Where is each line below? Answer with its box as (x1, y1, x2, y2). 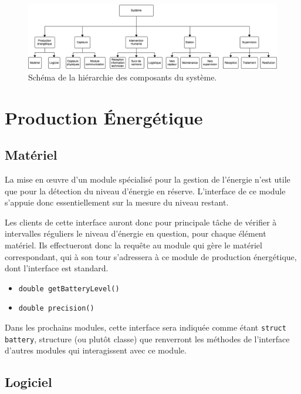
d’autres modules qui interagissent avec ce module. (5, 344, 187, 356)
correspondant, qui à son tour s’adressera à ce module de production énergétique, (5, 250, 297, 262)
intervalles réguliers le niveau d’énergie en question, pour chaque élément (5, 227, 266, 240)
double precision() (18, 304, 94, 313)
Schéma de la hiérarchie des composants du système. (28, 70, 217, 83)
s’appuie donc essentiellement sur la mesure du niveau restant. (5, 196, 229, 208)
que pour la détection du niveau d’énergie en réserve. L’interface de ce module (5, 184, 286, 197)
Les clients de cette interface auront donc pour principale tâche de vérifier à (5, 215, 277, 228)
